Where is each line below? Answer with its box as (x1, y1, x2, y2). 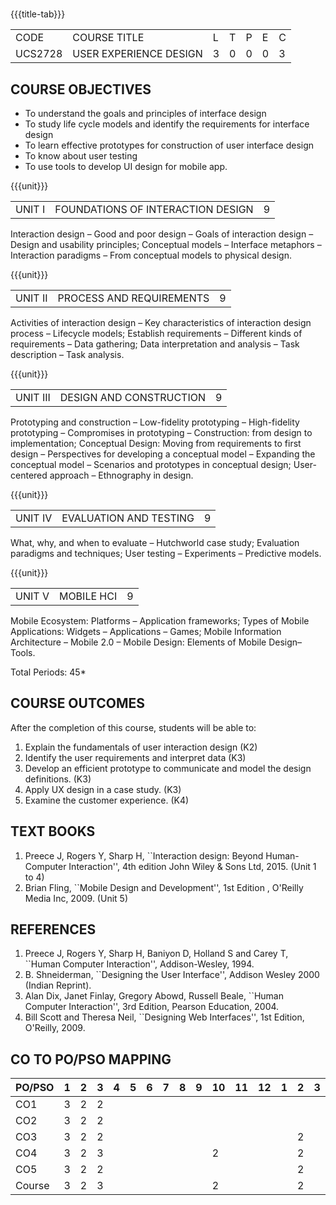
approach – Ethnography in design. (49, 469, 194, 481)
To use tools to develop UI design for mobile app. (24, 161, 228, 172)
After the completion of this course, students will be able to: (10, 721, 257, 733)
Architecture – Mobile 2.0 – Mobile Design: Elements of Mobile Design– (10, 636, 303, 648)
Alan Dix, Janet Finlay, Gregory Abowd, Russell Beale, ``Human (24, 990, 284, 1002)
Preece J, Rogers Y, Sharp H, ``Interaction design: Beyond (24, 849, 264, 862)
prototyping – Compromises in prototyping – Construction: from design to (10, 427, 313, 438)
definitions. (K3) (24, 773, 92, 785)
